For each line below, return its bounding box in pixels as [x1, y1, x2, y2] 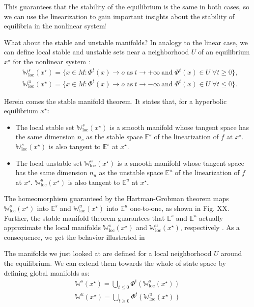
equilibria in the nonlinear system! [4, 21, 107, 31]
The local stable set [15, 122, 75, 132]
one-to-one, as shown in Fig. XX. [130, 203, 229, 213]
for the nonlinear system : [13, 56, 90, 66]
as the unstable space [99, 167, 163, 178]
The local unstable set [15, 157, 82, 168]
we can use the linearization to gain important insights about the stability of [4, 11, 235, 21]
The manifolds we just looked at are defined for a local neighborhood [4, 248, 212, 258]
